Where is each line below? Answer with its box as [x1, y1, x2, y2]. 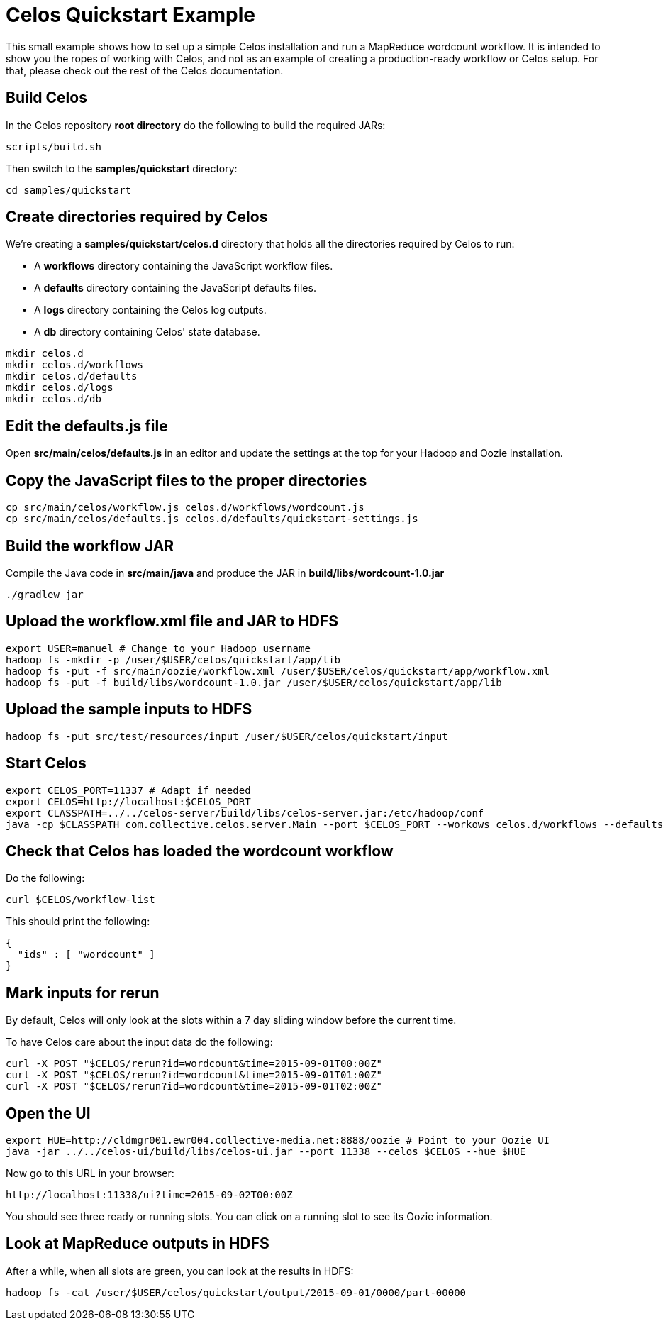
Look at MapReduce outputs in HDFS [6, 1234, 269, 1253]
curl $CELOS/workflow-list [6, 894, 155, 906]
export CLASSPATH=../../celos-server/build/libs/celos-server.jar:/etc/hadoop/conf [6, 807, 484, 819]
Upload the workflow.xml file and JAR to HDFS [6, 612, 339, 631]
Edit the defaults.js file [6, 416, 168, 435]
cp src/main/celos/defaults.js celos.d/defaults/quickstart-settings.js [6, 513, 418, 525]
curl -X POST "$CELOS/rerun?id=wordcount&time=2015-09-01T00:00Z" [6, 1058, 383, 1070]
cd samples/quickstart [6, 184, 132, 196]
